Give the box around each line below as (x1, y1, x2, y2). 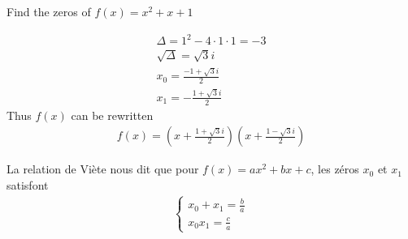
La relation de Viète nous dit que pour (7, 160, 199, 177)
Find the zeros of (7, 3, 91, 19)
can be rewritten (71, 106, 154, 123)
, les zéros (310, 160, 359, 177)
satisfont (7, 177, 49, 194)
